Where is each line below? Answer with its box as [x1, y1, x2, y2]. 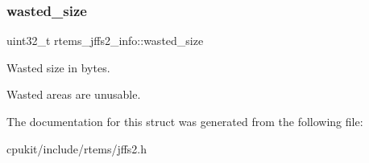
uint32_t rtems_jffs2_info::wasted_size [6, 32, 204, 49]
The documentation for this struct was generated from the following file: [6, 113, 363, 129]
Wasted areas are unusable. [6, 86, 141, 103]
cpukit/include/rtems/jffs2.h [6, 140, 147, 157]
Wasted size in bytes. [6, 59, 110, 75]
